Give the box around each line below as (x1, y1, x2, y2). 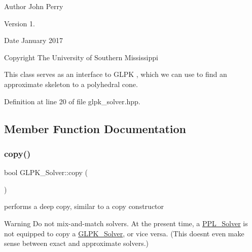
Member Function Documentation (4, 120, 187, 136)
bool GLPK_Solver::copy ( (4, 167, 88, 178)
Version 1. (4, 18, 35, 28)
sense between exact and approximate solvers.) (4, 238, 149, 248)
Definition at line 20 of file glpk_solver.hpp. (4, 96, 140, 106)
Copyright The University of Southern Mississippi (4, 52, 158, 62)
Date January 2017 (4, 35, 63, 46)
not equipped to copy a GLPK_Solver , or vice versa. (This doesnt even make (4, 228, 244, 238)
